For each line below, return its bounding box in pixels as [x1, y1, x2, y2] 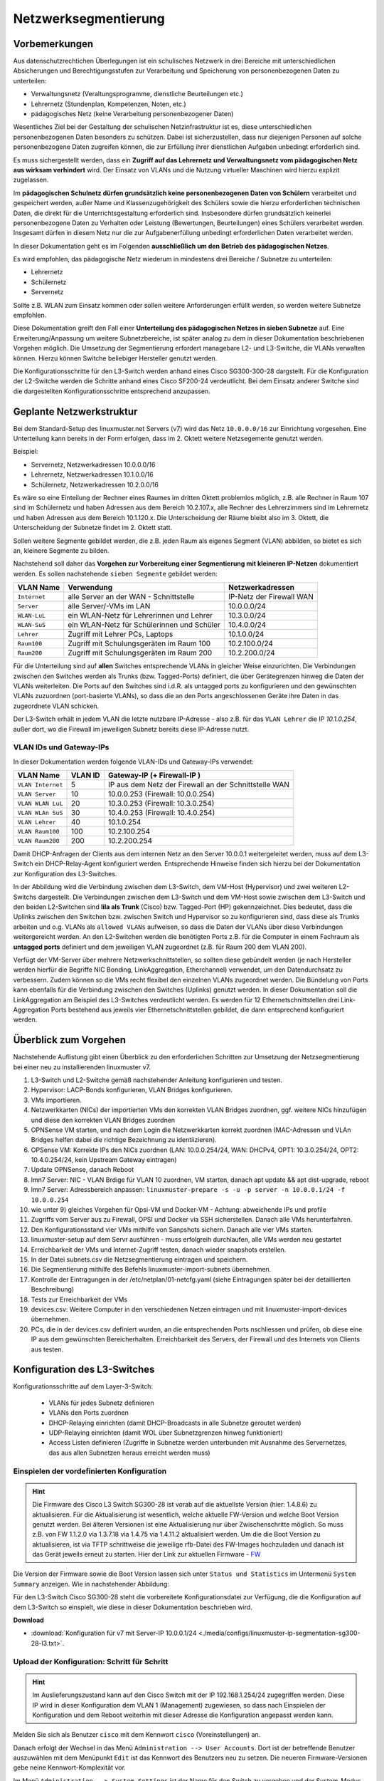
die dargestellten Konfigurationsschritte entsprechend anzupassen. [13, 387, 210, 395]
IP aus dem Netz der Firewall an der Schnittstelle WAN [107, 780, 289, 790]
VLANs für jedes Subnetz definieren [48, 1398, 154, 1407]
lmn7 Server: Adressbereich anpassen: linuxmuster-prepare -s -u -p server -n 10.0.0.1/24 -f [31, 1185, 345, 1194]
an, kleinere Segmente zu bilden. [13, 546, 110, 555]
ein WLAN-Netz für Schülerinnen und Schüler [68, 620, 220, 630]
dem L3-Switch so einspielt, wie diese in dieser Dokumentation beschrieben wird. [13, 1603, 252, 1611]
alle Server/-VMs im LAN [68, 601, 151, 611]
